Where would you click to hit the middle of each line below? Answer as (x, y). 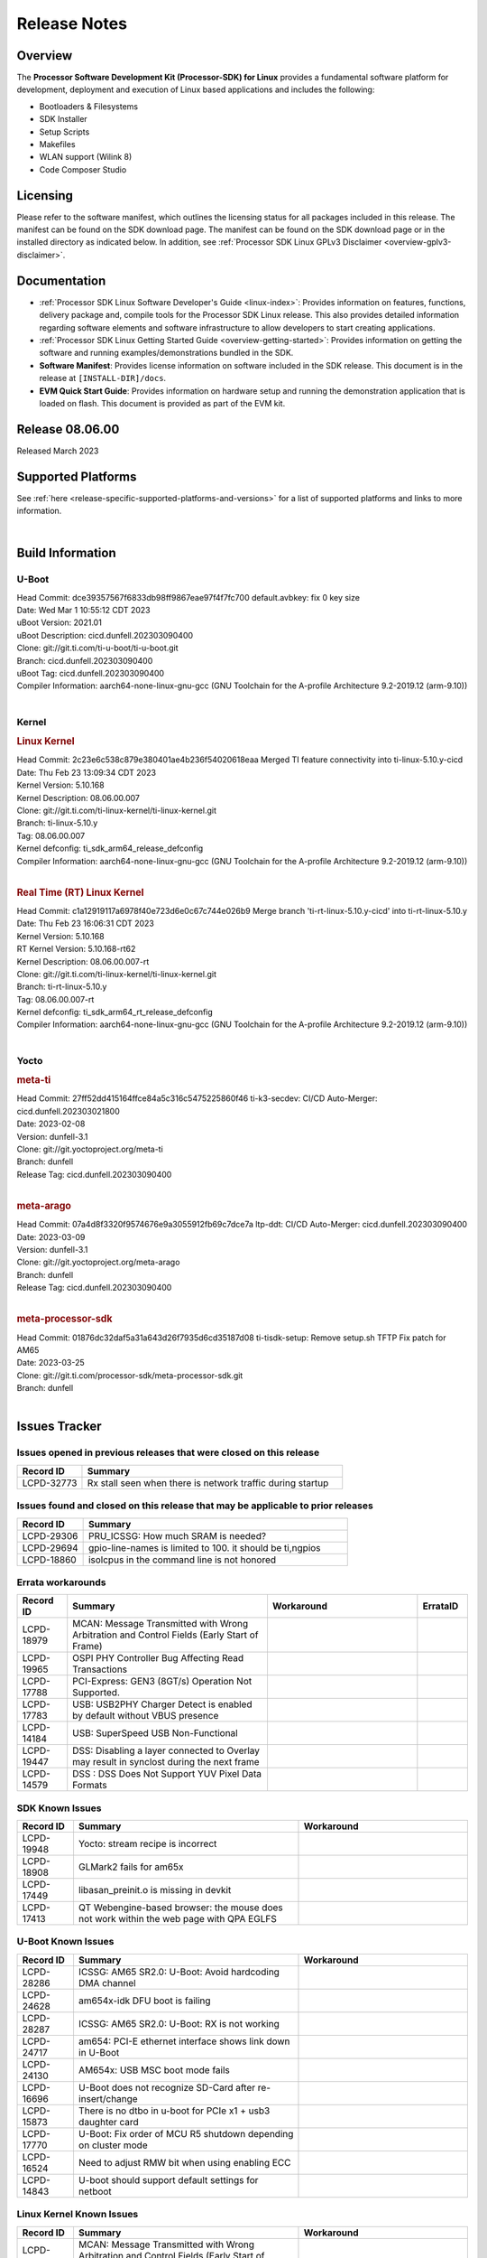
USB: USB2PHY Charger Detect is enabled (162, 1704)
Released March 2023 (58, 451)
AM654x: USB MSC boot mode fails (154, 2070)
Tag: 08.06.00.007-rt (55, 999)
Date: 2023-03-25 (51, 1363)
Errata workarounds (61, 1582)
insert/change (108, 2098)
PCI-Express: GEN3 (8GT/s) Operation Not (162, 1682)
